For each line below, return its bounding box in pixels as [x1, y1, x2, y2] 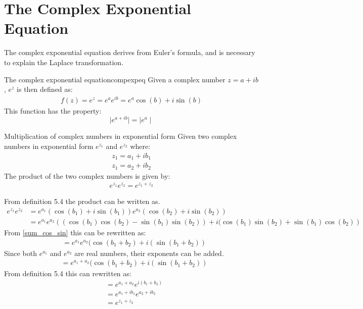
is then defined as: [17, 84, 73, 94]
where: [130, 141, 151, 151]
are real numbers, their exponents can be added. [74, 247, 224, 258]
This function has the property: [4, 105, 102, 116]
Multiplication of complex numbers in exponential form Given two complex [4, 131, 237, 141]
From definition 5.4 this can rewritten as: [4, 268, 131, 279]
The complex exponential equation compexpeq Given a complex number [4, 74, 225, 84]
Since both [4, 247, 37, 258]
